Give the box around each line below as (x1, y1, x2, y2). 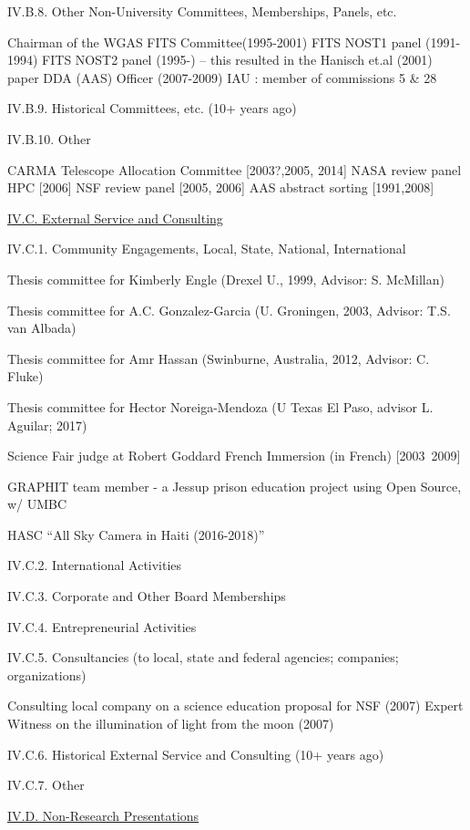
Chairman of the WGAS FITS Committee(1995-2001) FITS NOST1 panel (7, 32, 422, 51)
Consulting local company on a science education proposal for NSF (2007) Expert (7, 696, 464, 715)
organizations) (7, 665, 87, 684)
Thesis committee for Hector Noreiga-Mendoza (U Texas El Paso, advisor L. (7, 397, 434, 416)
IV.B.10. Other (7, 129, 91, 148)
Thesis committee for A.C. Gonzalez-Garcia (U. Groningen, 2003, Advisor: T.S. (7, 300, 451, 319)
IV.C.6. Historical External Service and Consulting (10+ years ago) (7, 744, 384, 763)
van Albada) (7, 318, 77, 337)
